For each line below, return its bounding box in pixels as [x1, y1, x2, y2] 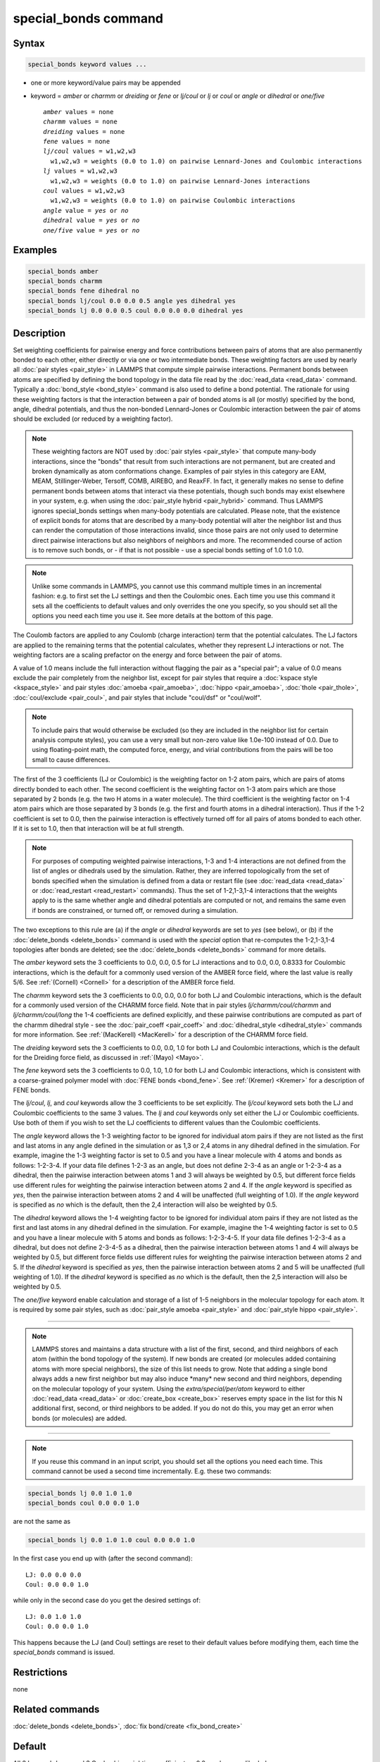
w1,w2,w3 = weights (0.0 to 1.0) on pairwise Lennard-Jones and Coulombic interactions [50, 157, 362, 165]
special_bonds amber [27, 267, 99, 275]
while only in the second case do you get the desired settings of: [13, 1596, 201, 1605]
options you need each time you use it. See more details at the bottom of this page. [32, 612, 274, 620]
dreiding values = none [43, 128, 125, 135]
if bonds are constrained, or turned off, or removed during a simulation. [32, 906, 239, 914]
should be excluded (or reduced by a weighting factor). [13, 414, 173, 423]
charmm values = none [43, 118, 118, 126]
